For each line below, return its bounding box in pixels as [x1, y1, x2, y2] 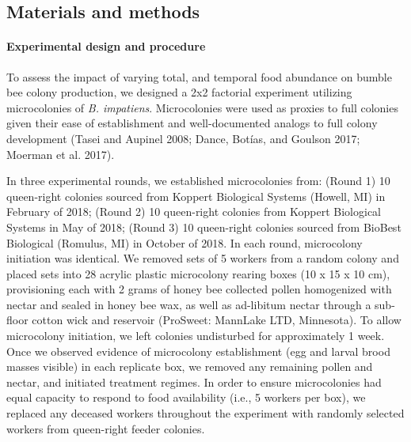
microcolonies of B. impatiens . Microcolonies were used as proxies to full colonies [6, 99, 398, 115]
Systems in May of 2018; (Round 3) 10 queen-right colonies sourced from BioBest [6, 218, 401, 235]
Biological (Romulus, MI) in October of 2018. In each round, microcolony [6, 234, 363, 251]
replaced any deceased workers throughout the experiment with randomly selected [6, 405, 405, 421]
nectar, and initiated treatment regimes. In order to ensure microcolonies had [6, 373, 382, 390]
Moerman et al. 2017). [6, 145, 115, 162]
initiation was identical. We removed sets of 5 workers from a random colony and [6, 250, 399, 266]
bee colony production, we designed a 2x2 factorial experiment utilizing [6, 84, 352, 100]
